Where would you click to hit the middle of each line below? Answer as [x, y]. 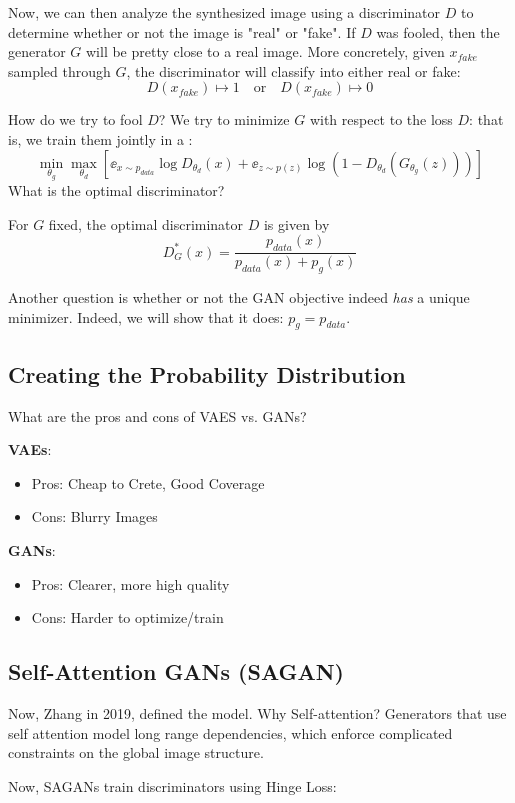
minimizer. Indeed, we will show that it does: [146, 316]
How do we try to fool [75, 119]
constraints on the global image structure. [136, 752]
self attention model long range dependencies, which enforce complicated [230, 732]
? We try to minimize [224, 119]
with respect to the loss [381, 119]
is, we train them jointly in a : [100, 138]
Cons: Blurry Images [94, 516]
